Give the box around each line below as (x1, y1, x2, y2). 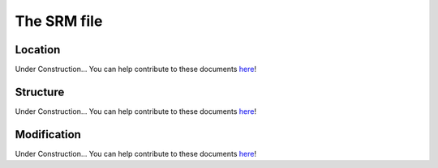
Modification (15, 128, 81, 141)
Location (15, 43, 61, 57)
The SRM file (15, 12, 103, 30)
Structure (15, 85, 65, 99)
